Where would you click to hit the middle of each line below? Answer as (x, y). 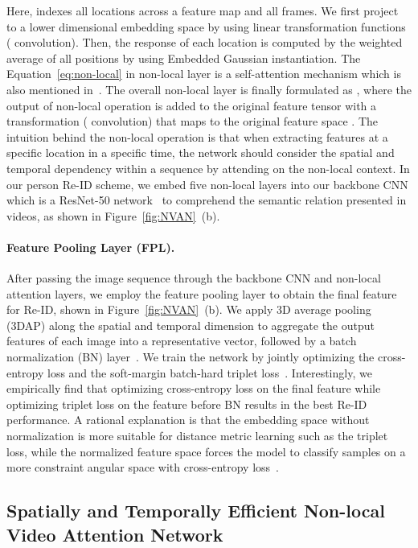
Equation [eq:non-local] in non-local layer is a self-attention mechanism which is (204, 74)
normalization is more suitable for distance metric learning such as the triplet (197, 436)
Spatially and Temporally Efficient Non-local (196, 511)
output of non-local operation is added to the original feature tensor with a (192, 105)
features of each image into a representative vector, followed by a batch (182, 341)
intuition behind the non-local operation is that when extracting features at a (197, 136)
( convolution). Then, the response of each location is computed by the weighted (205, 42)
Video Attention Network (115, 534)
